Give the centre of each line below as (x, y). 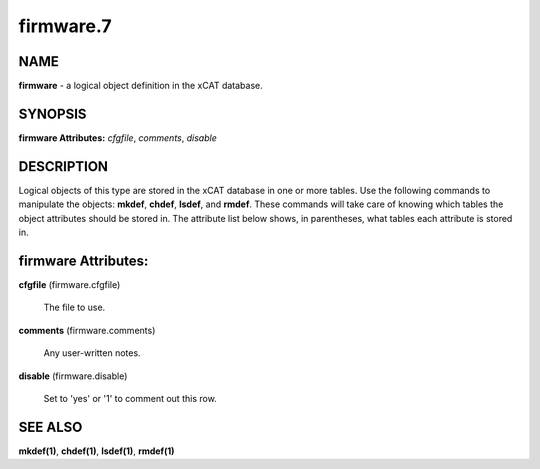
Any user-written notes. (92, 353)
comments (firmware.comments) (87, 330)
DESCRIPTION (63, 166)
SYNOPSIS (52, 113)
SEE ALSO (50, 426)
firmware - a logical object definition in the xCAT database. (141, 86)
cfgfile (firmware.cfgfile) (69, 284)
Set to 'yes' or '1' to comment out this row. (130, 398)
